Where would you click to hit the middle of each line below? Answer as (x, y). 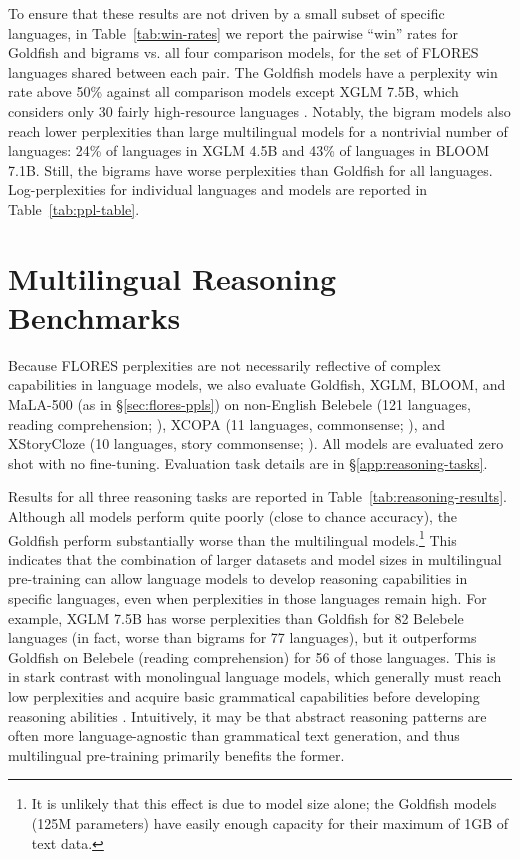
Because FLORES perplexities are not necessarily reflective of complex (224, 364)
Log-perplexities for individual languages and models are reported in (218, 189)
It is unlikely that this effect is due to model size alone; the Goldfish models (264, 803)
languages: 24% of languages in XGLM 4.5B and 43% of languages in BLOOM (248, 150)
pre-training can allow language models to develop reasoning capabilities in (238, 578)
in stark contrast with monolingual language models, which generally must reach (255, 676)
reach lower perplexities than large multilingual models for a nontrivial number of (258, 130)
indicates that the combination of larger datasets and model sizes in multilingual (255, 558)
